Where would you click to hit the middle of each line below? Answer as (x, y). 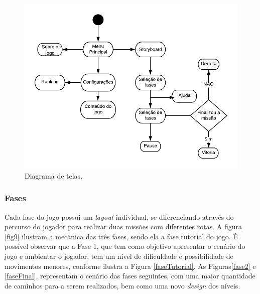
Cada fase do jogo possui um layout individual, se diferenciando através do (119, 216)
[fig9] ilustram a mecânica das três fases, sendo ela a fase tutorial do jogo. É (121, 236)
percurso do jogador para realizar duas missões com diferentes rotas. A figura (123, 227)
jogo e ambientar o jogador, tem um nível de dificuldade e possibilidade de (119, 256)
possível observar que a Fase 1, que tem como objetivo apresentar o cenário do (125, 246)
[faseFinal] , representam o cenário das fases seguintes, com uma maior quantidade (130, 276)
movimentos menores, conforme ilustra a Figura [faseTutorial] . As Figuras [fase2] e (130, 266)
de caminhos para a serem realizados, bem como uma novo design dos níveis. (122, 285)
